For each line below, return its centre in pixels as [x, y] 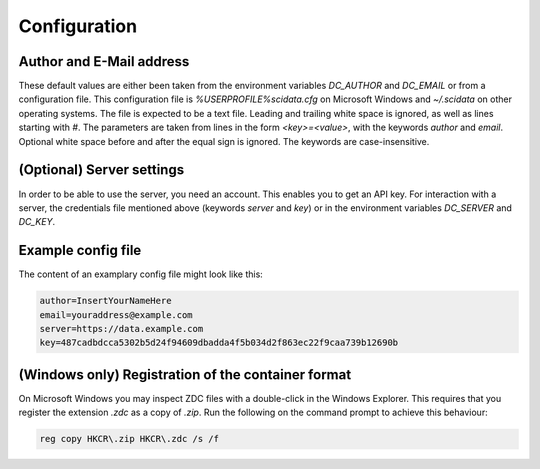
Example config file [80, 250]
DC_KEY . [36, 222]
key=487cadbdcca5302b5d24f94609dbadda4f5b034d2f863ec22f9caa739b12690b [219, 343]
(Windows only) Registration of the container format [185, 374]
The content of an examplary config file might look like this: [141, 274]
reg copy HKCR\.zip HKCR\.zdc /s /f [129, 439]
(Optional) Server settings [101, 170]
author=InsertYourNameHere [105, 301]
